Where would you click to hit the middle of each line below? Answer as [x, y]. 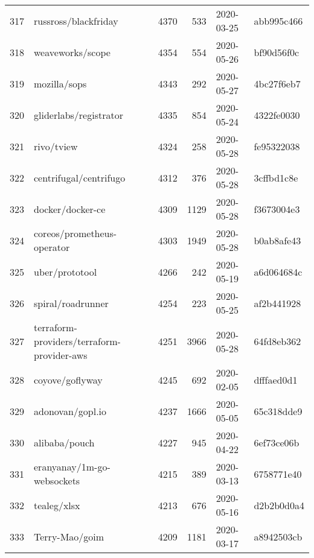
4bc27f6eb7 [277, 83]
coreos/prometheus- [75, 233]
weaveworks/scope [72, 52]
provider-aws [61, 355]
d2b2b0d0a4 [279, 505]
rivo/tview [56, 146]
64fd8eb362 [277, 341]
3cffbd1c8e [276, 177]
